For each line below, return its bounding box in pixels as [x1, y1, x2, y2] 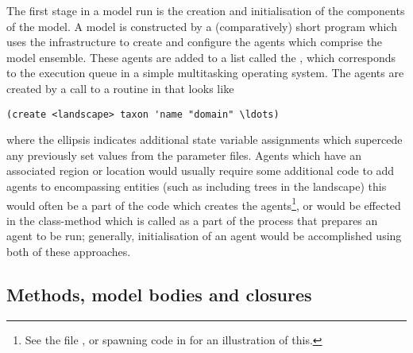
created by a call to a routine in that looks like [6, 80, 234, 96]
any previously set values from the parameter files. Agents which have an [6, 146, 361, 163]
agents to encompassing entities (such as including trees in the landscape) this [6, 178, 387, 194]
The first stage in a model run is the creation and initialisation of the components [6, 2, 405, 18]
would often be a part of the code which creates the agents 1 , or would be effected [6, 194, 401, 213]
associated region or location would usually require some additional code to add [6, 162, 395, 179]
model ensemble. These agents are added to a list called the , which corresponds [6, 48, 396, 65]
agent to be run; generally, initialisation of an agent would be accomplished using [6, 227, 402, 244]
